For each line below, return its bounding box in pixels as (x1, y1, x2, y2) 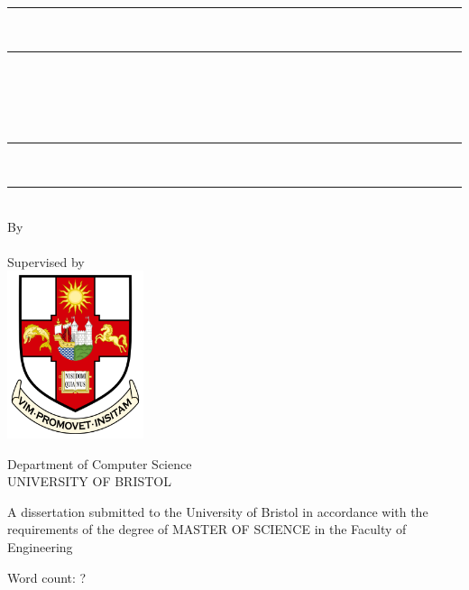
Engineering (7, 537, 73, 556)
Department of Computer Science (7, 454, 192, 473)
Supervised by (7, 252, 85, 271)
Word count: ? (7, 567, 87, 586)
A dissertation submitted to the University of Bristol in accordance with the (7, 502, 428, 521)
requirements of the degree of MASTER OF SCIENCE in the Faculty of (7, 520, 407, 539)
